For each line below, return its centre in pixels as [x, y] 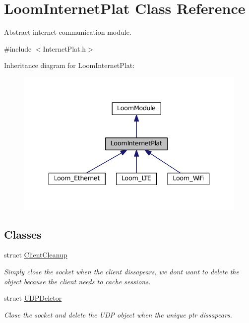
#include [18, 48]
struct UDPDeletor [33, 298]
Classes [23, 234]
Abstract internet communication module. [68, 32]
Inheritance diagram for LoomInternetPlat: [69, 65]
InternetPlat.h [64, 48]
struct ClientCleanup [36, 255]
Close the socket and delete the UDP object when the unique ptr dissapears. [118, 314]
